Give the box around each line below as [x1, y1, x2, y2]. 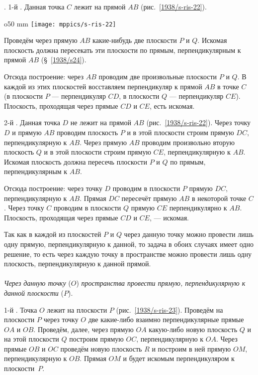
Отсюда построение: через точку [4, 183, 102, 193]
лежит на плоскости [47, 304, 107, 315]
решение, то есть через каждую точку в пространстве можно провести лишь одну [4, 248, 252, 259]
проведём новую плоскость [60, 343, 142, 354]
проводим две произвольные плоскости [98, 71, 217, 82]
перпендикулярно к [169, 202, 227, 213]
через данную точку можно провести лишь [124, 229, 254, 239]
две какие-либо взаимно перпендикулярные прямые [88, 314, 244, 325]
